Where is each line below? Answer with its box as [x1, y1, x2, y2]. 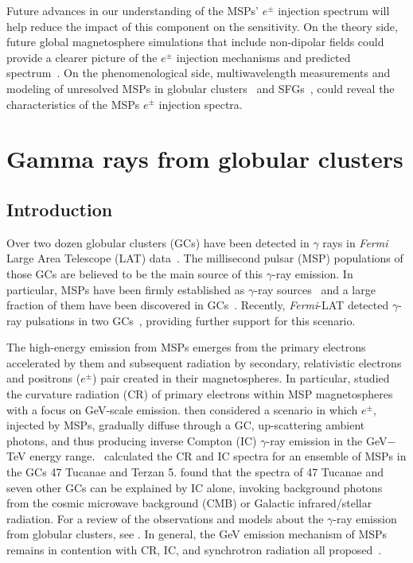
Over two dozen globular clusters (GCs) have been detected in [6, 234, 310, 250]
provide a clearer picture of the [6, 49, 158, 65]
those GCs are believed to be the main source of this [6, 265, 263, 281]
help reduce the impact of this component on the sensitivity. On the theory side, [6, 17, 398, 34]
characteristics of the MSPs [6, 95, 140, 112]
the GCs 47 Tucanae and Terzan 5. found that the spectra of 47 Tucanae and [6, 464, 384, 480]
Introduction [6, 196, 113, 221]
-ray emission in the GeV [266, 432, 388, 448]
